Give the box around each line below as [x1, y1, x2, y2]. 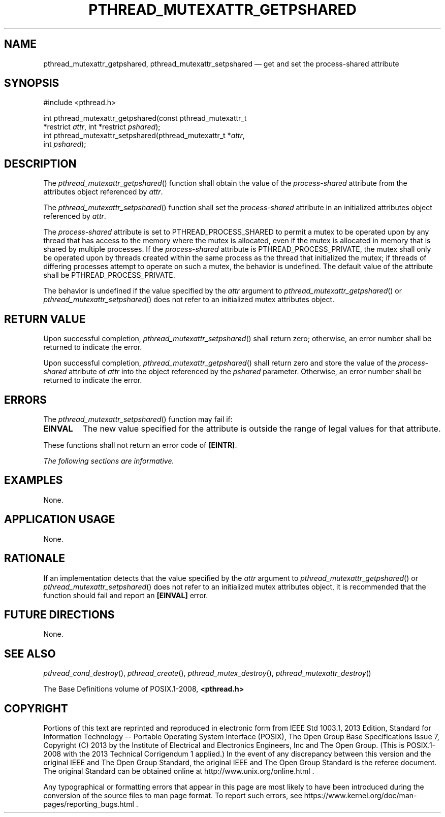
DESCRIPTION [4, 157, 77, 170]
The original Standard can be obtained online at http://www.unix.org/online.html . [43, 767, 314, 776]
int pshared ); [43, 140, 86, 149]
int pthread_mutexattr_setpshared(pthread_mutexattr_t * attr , [43, 131, 245, 140]
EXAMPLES [4, 474, 63, 487]
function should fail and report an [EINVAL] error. [43, 591, 208, 600]
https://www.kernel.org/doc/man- [304, 791, 417, 800]
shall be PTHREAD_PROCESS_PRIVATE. [43, 271, 175, 280]
